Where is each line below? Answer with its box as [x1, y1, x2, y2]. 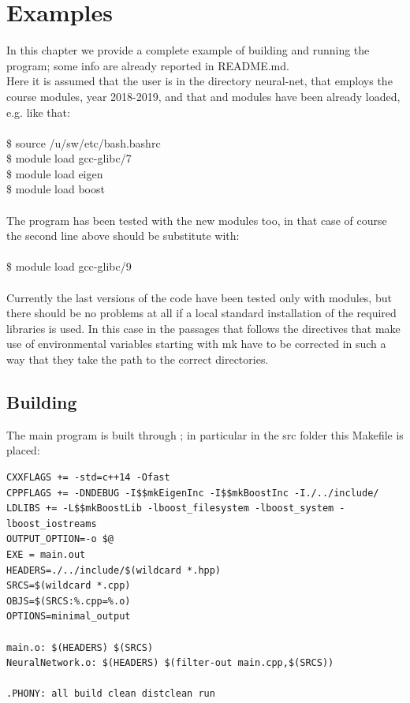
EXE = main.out [6, 548, 86, 560]
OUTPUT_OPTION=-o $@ [6, 533, 114, 545]
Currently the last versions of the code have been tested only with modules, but [6, 289, 392, 305]
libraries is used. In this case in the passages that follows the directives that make [6, 320, 401, 336]
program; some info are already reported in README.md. [6, 57, 289, 73]
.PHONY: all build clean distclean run [6, 688, 215, 700]
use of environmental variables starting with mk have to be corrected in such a [6, 335, 386, 352]
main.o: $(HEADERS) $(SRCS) [6, 641, 154, 653]
